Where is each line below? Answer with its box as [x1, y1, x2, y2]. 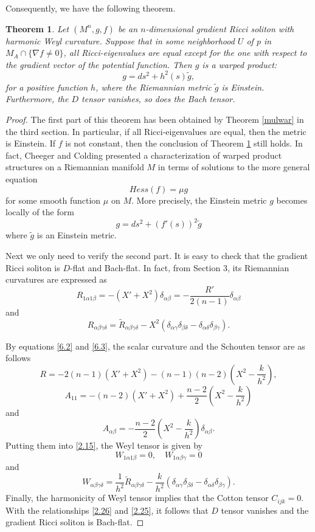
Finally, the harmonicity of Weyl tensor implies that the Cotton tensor [5, 491, 269, 504]
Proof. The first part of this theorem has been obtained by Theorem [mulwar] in [5, 113, 304, 126]
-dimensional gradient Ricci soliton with [145, 22, 294, 35]
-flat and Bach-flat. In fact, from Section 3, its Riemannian [70, 261, 289, 274]
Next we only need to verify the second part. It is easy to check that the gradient [5, 249, 308, 261]
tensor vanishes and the [221, 503, 309, 516]
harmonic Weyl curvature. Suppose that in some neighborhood [5, 34, 235, 47]
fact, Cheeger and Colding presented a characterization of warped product [5, 148, 282, 161]
